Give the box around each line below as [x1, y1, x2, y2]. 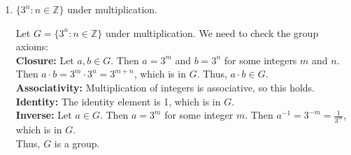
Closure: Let [15, 52, 74, 67]
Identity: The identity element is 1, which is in [15, 94, 221, 108]
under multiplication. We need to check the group [105, 25, 319, 40]
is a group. [54, 135, 100, 150]
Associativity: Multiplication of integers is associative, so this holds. [15, 80, 315, 94]
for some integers [224, 52, 297, 67]
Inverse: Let [15, 108, 72, 122]
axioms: [15, 39, 49, 54]
